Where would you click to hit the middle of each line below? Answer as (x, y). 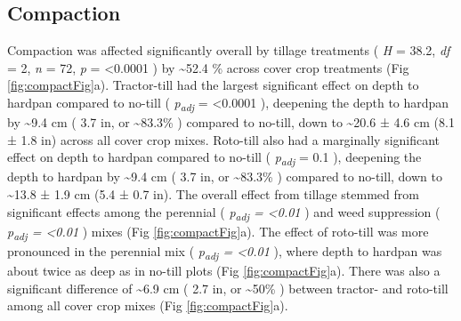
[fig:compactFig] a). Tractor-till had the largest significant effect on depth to (213, 85)
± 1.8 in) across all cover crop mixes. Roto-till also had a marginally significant (224, 139)
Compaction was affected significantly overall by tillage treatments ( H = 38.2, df (229, 50)
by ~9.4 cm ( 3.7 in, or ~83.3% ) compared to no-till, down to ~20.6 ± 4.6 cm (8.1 (231, 122)
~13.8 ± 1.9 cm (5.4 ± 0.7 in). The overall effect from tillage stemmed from (213, 194)
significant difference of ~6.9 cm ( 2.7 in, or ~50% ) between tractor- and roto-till (228, 288)
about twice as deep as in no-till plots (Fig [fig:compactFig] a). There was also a (224, 270)
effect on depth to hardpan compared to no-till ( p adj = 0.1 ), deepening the (214, 158)
